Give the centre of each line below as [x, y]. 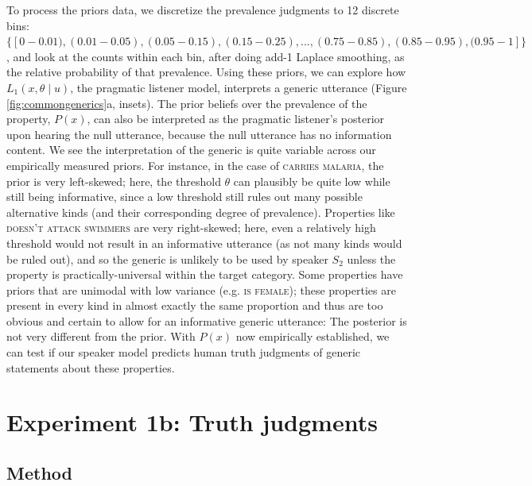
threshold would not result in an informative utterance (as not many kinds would [204, 243]
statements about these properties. [91, 367]
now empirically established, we [313, 336]
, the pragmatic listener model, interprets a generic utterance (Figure [239, 87]
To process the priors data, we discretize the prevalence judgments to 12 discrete [203, 10]
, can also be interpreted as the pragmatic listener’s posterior [236, 119]
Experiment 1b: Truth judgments [192, 422]
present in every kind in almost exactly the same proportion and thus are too [195, 305]
